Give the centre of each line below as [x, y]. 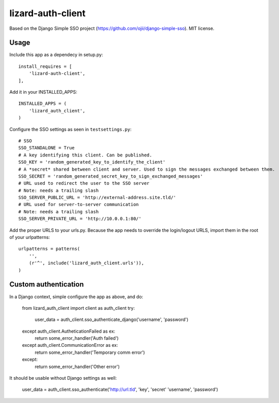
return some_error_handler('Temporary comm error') [90, 352]
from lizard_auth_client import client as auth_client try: [78, 308]
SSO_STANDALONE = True [47, 148]
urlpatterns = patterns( [49, 249]
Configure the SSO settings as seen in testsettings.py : [71, 129]
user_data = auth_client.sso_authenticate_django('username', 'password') [112, 319]
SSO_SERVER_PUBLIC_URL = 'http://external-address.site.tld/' [97, 198]
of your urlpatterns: [30, 237]
